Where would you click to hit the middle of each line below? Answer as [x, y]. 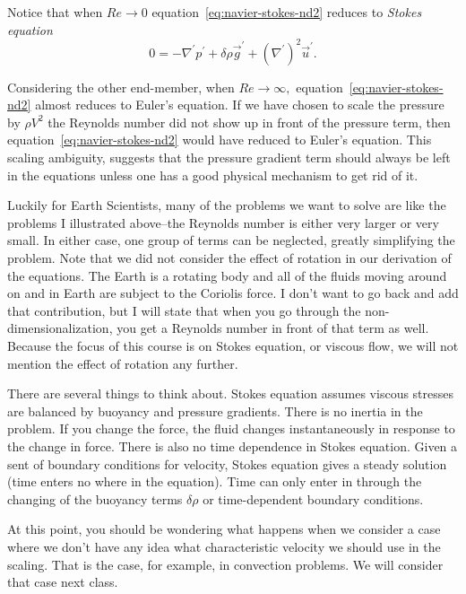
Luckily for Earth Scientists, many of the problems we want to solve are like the [227, 205]
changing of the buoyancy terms [95, 498]
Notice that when [55, 12]
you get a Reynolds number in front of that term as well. [273, 328]
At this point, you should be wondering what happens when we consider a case [224, 529]
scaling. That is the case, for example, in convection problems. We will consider [225, 564]
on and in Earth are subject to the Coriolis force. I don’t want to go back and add [233, 293]
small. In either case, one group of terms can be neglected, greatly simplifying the [231, 240]
